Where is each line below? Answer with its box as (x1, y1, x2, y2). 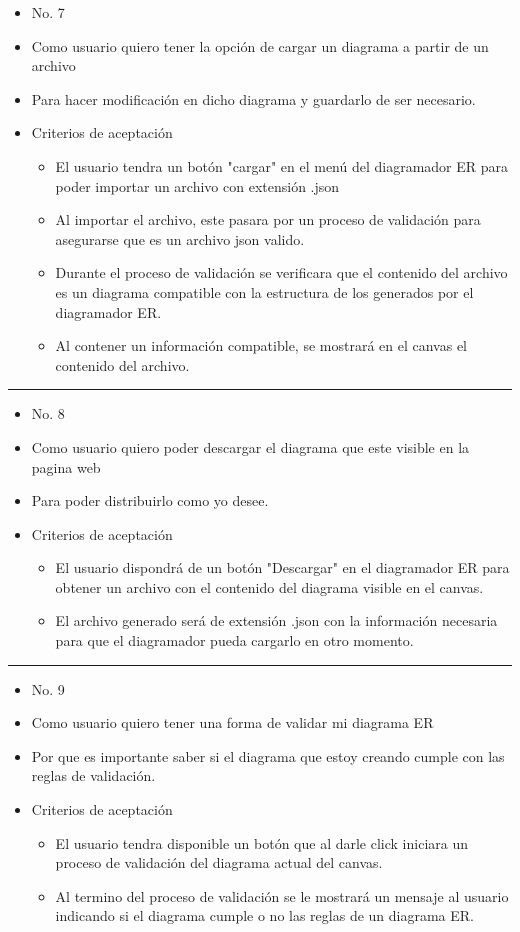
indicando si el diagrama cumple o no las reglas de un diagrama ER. (55, 905, 474, 926)
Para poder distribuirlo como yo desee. (31, 490, 269, 511)
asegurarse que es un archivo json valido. (55, 228, 305, 249)
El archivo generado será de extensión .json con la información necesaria (55, 610, 498, 631)
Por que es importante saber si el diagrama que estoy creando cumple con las (31, 745, 505, 766)
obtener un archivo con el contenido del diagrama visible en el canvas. (55, 576, 484, 597)
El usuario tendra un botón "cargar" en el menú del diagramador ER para (55, 155, 509, 176)
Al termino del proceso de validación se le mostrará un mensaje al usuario (55, 885, 509, 906)
